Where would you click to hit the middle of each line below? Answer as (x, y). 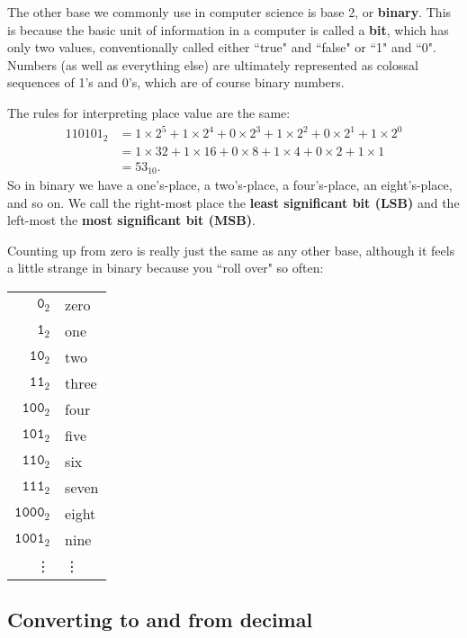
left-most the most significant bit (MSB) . (131, 220)
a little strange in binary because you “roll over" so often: (166, 268)
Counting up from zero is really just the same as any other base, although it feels (231, 250)
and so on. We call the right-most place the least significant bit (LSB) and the (233, 202)
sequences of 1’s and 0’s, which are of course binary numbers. (176, 82)
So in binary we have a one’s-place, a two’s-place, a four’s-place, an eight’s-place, (230, 185)
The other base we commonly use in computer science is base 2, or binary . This (229, 12)
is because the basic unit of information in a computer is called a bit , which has (228, 29)
